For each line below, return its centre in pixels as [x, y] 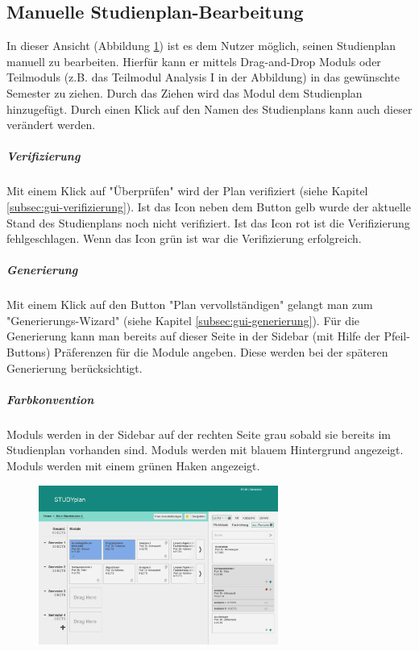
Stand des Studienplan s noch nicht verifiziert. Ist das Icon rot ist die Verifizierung [208, 222]
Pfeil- [397, 336]
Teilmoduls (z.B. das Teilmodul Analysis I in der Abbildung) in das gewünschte [203, 77]
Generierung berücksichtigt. [75, 367]
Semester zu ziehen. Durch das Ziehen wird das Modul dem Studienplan [185, 92]
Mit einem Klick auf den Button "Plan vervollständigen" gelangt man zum [190, 305]
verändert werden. [51, 125]
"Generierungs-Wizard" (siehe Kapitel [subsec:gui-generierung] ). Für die [183, 320]
